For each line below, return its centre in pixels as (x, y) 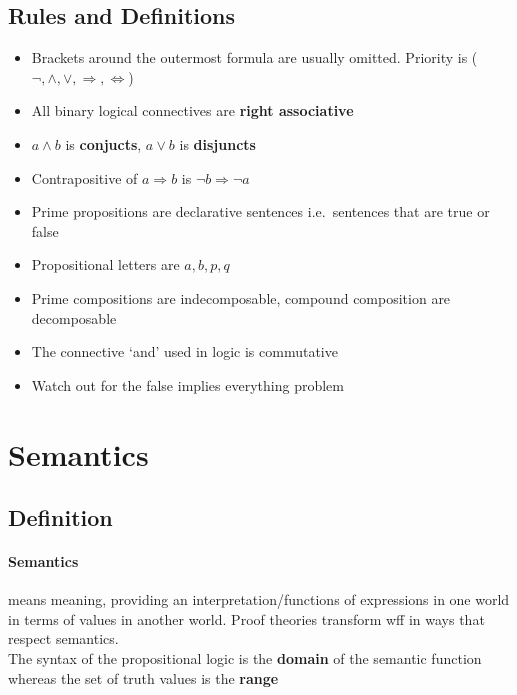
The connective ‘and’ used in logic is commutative (184, 351)
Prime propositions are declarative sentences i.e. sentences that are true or (260, 211)
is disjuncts (217, 143)
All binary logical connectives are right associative (192, 110)
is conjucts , (103, 143)
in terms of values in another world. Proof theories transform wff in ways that (246, 618)
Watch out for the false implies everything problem (187, 384)
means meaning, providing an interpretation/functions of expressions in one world (259, 599)
